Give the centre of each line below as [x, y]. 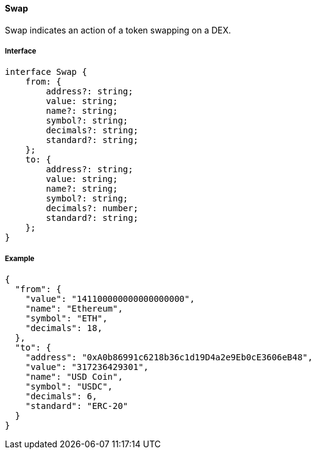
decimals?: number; [92, 208]
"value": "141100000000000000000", [110, 299]
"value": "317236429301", [87, 367]
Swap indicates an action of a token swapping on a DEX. [118, 30]
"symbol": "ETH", [66, 319]
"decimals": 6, [61, 396]
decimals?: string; [92, 131]
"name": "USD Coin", [74, 377]
